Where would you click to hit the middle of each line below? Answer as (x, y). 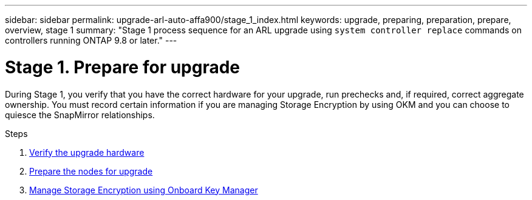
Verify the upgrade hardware (87, 152)
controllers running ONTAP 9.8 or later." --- (91, 40)
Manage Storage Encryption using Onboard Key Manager (144, 190)
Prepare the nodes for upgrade (91, 171)
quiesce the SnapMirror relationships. (80, 115)
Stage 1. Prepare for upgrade (123, 67)
